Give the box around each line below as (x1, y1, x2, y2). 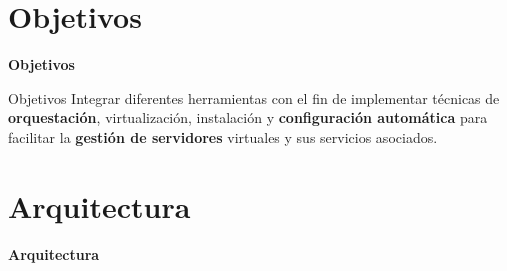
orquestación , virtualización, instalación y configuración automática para (8, 107, 488, 128)
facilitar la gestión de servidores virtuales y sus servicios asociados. (8, 126, 438, 147)
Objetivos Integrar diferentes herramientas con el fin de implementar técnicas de (8, 87, 500, 108)
